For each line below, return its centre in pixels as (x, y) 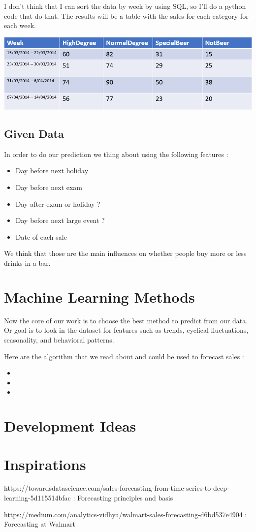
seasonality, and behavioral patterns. (59, 339)
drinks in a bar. (27, 263)
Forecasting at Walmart (40, 524)
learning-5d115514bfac (37, 498)
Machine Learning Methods (99, 297)
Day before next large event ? (60, 220)
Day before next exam (49, 187)
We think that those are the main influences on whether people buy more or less (125, 253)
